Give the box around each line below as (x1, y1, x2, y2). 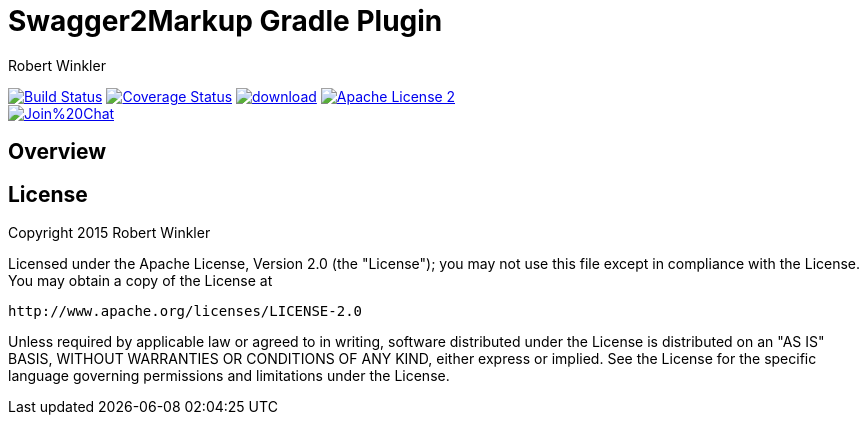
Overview (8, 139, 107, 165)
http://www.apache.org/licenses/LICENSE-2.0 (8, 303, 363, 320)
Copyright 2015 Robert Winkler (8, 224, 211, 242)
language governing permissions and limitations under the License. (8, 367, 450, 385)
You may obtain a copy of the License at (8, 272, 273, 290)
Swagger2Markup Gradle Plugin (8, 4, 443, 38)
